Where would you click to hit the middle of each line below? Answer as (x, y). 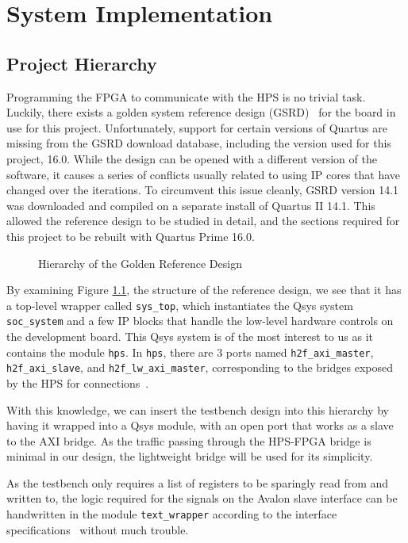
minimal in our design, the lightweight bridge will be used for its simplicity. (190, 456)
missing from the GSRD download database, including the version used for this (199, 143)
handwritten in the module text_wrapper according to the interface (172, 514)
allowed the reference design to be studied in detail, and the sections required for (203, 221)
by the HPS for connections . (78, 382)
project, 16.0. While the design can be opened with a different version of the (192, 158)
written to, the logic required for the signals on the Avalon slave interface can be (202, 498)
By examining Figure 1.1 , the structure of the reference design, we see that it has (204, 290)
